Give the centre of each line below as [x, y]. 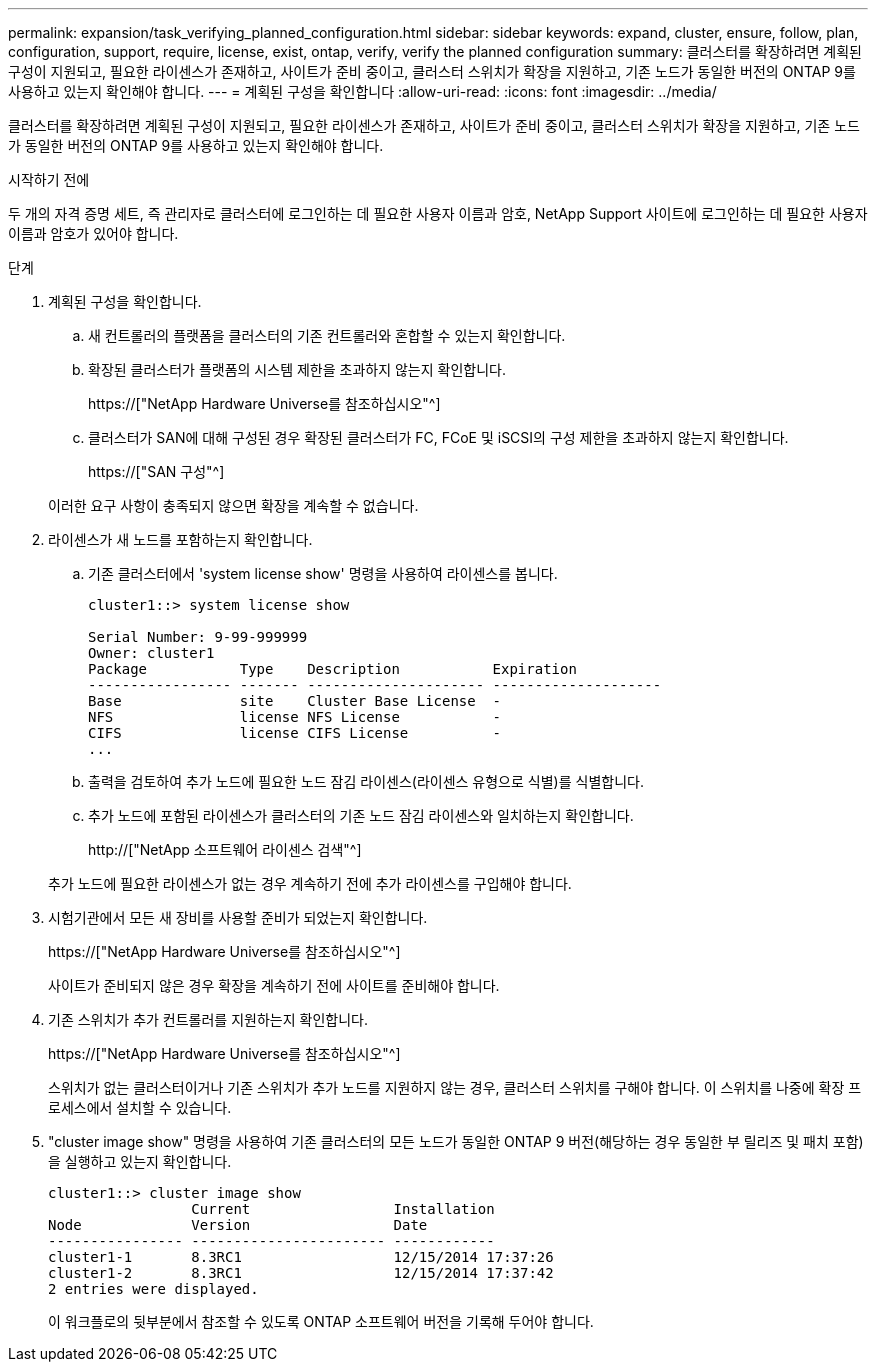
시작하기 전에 [49, 179]
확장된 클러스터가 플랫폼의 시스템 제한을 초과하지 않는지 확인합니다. [297, 369]
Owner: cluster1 [151, 653]
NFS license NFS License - [295, 717]
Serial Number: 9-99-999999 [198, 637]
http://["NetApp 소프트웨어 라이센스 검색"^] [225, 849]
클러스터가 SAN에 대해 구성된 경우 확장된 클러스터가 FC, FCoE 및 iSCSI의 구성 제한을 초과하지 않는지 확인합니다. [438, 437]
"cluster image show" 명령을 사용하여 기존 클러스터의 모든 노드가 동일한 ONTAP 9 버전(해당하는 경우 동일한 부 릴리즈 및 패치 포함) [456, 1141]
